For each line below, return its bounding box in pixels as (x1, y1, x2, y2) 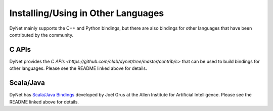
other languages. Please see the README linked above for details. (9, 65, 147, 71)
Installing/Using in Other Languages (9, 8, 164, 19)
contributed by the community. (9, 32, 74, 38)
